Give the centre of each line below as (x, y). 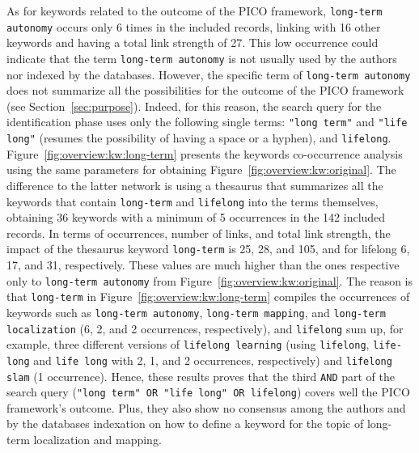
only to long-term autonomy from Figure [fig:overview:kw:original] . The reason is (210, 280)
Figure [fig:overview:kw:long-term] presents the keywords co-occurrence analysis (205, 153)
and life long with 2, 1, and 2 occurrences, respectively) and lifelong (213, 360)
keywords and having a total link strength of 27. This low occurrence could (193, 42)
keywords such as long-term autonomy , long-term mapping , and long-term (196, 312)
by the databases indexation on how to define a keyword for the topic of (185, 423)
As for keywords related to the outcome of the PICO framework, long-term (195, 11)
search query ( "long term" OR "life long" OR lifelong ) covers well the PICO (208, 392)
